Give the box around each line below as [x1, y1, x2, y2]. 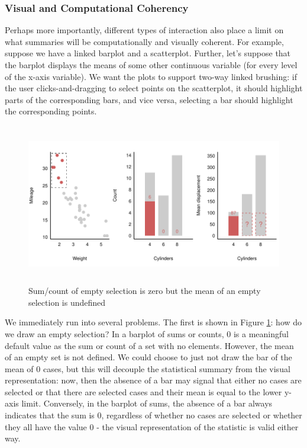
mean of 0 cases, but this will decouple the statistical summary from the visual [5, 362, 290, 375]
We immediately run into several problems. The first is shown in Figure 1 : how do [5, 316, 302, 328]
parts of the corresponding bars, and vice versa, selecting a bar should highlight [5, 93, 293, 105]
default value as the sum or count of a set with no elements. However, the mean [5, 339, 294, 351]
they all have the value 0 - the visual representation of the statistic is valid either [5, 420, 299, 433]
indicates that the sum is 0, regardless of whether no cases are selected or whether [5, 409, 302, 421]
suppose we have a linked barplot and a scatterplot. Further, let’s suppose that [5, 47, 291, 59]
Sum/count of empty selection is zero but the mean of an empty [28, 284, 261, 297]
